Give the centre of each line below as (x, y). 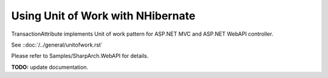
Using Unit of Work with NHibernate (103, 16)
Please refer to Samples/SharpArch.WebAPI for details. (80, 56)
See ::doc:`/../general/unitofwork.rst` (57, 45)
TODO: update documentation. (50, 67)
